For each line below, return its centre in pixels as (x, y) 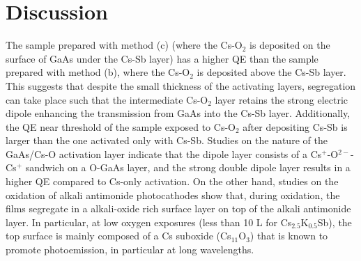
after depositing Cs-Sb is (295, 126)
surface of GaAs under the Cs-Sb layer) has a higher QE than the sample (162, 58)
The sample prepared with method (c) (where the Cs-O (124, 45)
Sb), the (335, 222)
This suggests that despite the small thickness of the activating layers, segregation (181, 85)
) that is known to (289, 236)
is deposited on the (290, 45)
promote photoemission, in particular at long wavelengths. (130, 250)
